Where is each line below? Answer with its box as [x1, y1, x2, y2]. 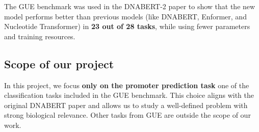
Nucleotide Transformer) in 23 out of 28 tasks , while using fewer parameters [4, 21, 250, 32]
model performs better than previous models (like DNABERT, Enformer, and [4, 11, 247, 21]
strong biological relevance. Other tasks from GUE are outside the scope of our [4, 110, 251, 120]
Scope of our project [4, 56, 114, 71]
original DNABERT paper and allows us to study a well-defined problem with [4, 99, 248, 110]
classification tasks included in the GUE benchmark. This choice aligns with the [4, 90, 254, 100]
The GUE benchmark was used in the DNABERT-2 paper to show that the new [4, 1, 255, 11]
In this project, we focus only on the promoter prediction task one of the [4, 80, 249, 90]
